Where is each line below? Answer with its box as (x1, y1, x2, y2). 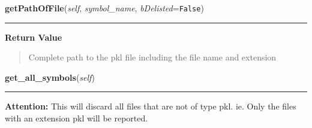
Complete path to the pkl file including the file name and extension (28, 51, 277, 63)
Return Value (5, 31, 62, 43)
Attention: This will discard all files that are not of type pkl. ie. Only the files (5, 100, 296, 112)
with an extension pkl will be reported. (5, 112, 148, 124)
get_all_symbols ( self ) (5, 71, 95, 83)
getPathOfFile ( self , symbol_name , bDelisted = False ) (5, 2, 204, 14)
